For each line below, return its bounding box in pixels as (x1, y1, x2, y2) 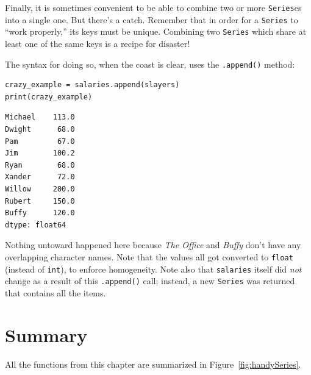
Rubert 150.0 (5, 196, 75, 205)
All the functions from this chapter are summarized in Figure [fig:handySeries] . (5, 357, 301, 370)
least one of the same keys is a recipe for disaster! (5, 37, 190, 49)
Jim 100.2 (5, 149, 75, 158)
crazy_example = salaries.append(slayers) (5, 80, 180, 90)
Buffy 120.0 (5, 209, 75, 218)
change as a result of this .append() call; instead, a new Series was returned (5, 274, 295, 287)
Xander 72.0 (5, 173, 75, 182)
